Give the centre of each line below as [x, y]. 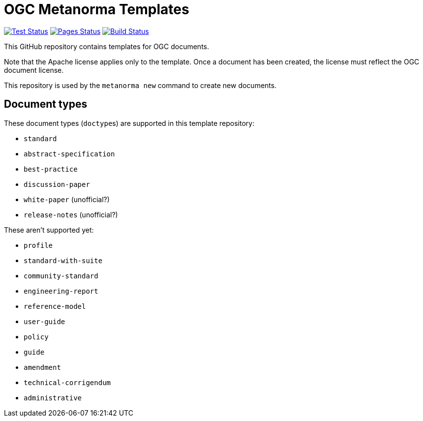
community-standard [61, 276]
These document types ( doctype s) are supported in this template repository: [129, 123]
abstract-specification [69, 154]
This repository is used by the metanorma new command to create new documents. [140, 85]
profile [38, 245]
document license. [34, 70]
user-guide [45, 321]
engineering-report [61, 291]
